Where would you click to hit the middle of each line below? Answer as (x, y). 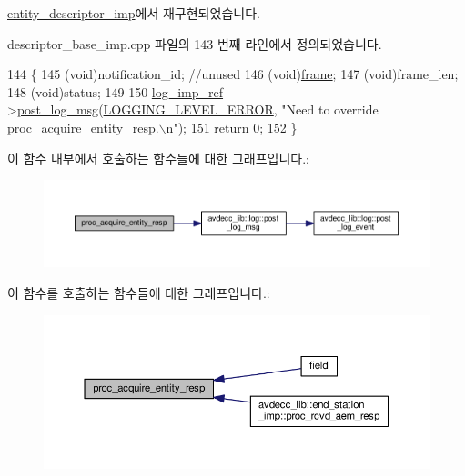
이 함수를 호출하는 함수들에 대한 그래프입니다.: (139, 292)
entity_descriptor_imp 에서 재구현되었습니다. (134, 13)
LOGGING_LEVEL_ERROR (188, 109)
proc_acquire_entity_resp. (83, 127)
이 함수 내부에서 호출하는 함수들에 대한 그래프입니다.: (158, 158)
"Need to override (330, 109)
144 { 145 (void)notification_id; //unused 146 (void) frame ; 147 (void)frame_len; (233, 74)
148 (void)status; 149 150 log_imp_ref (116, 91)
